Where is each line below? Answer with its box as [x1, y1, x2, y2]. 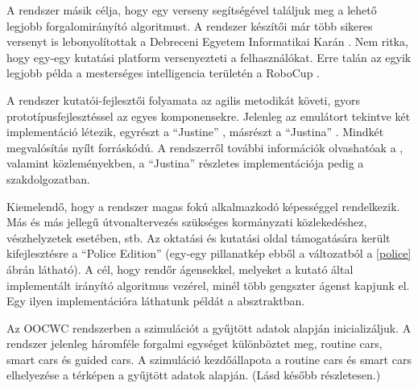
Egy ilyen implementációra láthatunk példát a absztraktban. [6, 292, 305, 309]
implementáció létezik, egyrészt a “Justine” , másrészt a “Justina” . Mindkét [6, 123, 384, 140]
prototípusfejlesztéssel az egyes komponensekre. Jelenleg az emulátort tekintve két [6, 107, 411, 124]
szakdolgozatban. [6, 170, 90, 187]
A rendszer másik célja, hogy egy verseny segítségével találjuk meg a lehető [6, 2, 377, 18]
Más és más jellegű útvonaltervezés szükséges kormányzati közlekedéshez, [6, 213, 367, 230]
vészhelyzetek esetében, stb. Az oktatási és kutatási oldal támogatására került [6, 229, 391, 246]
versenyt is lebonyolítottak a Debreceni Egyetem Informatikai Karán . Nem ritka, [6, 33, 408, 50]
